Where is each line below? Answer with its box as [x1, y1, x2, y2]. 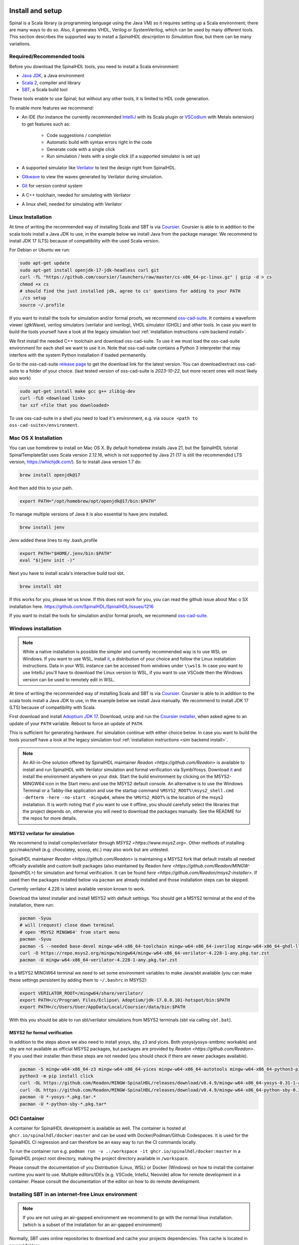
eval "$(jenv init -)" [19, 558, 75, 563]
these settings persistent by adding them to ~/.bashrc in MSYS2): [9, 977, 148, 983]
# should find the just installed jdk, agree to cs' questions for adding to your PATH [19, 288, 241, 294]
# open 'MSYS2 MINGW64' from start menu [19, 929, 120, 935]
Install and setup [9, 6, 62, 15]
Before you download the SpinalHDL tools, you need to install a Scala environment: [9, 63, 179, 69]
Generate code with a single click [46, 146, 115, 152]
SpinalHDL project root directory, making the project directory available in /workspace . [9, 1155, 189, 1161]
